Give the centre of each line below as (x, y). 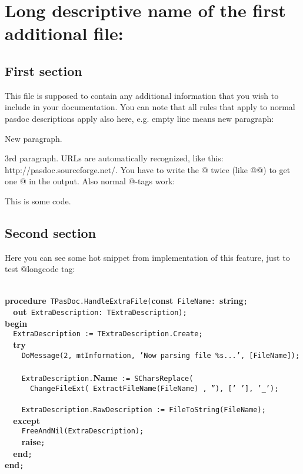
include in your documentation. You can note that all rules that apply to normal (150, 107)
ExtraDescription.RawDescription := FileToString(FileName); (144, 410)
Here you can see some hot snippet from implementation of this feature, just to (147, 257)
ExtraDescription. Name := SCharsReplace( (107, 377)
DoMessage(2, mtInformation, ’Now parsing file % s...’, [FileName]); (161, 355)
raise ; (33, 441)
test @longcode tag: (40, 269)
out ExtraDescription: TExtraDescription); (100, 312)
